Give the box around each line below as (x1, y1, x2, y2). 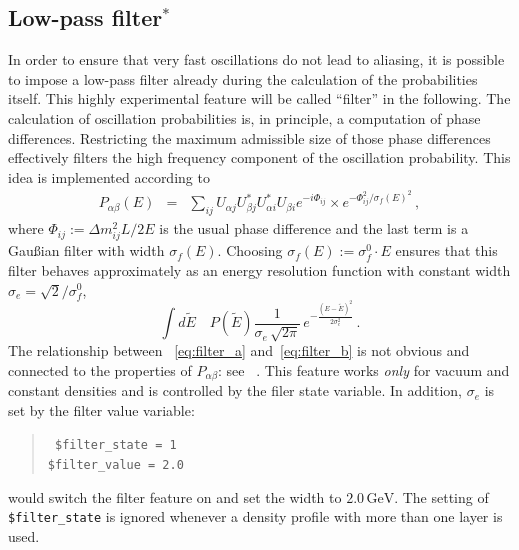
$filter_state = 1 (54, 438, 177, 453)
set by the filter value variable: (8, 399, 195, 420)
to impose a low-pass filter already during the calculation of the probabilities (8, 68, 478, 89)
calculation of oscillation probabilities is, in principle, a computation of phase (8, 107, 481, 128)
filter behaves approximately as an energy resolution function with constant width (8, 259, 511, 280)
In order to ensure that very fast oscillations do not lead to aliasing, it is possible (8, 49, 505, 70)
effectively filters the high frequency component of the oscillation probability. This (8, 147, 511, 168)
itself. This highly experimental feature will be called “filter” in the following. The (8, 88, 511, 109)
